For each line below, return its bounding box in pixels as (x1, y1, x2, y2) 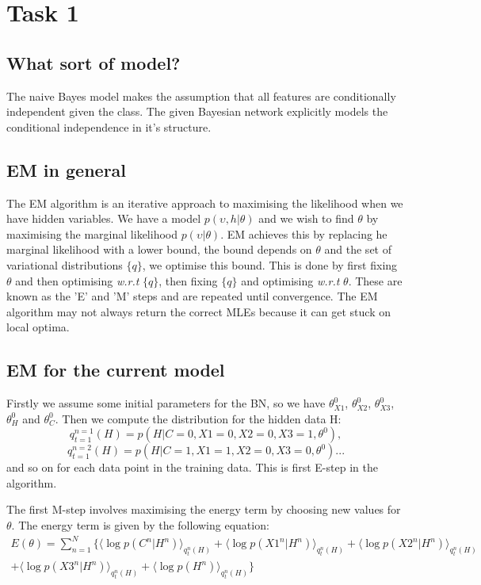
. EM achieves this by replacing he (220, 225, 387, 242)
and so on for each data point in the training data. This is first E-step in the (6, 459, 378, 476)
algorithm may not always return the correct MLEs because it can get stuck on (6, 303, 391, 319)
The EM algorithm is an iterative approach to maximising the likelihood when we (6, 194, 403, 211)
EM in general (6, 157, 127, 182)
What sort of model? (6, 50, 181, 75)
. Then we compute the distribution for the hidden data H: (55, 410, 342, 426)
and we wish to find (258, 210, 354, 227)
